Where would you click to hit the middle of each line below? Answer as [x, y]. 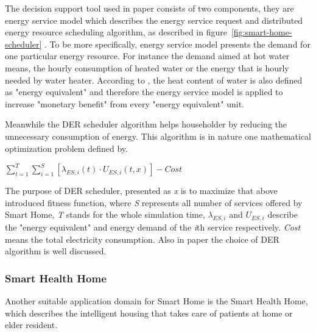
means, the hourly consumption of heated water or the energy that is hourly [147, 67]
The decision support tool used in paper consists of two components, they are [149, 8]
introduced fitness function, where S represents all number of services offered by [154, 202]
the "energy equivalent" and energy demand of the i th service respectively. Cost [153, 227]
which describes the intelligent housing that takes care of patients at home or [149, 313]
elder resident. [31, 325]
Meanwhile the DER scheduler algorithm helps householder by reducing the [146, 124]
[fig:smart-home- [262, 32]
